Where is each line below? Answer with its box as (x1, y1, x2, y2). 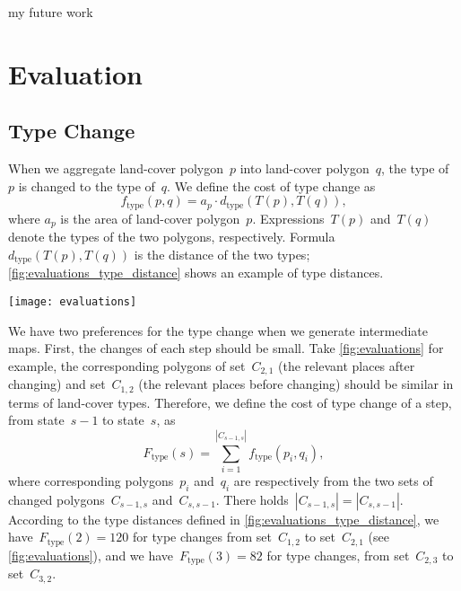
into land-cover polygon (239, 159, 370, 178)
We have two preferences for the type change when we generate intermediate (8, 321, 429, 340)
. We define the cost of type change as (167, 176, 376, 195)
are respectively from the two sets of (233, 471, 433, 490)
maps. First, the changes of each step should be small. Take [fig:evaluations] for (8, 339, 444, 357)
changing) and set (8, 375, 106, 393)
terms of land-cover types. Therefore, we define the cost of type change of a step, (8, 393, 452, 411)
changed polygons (8, 490, 105, 508)
